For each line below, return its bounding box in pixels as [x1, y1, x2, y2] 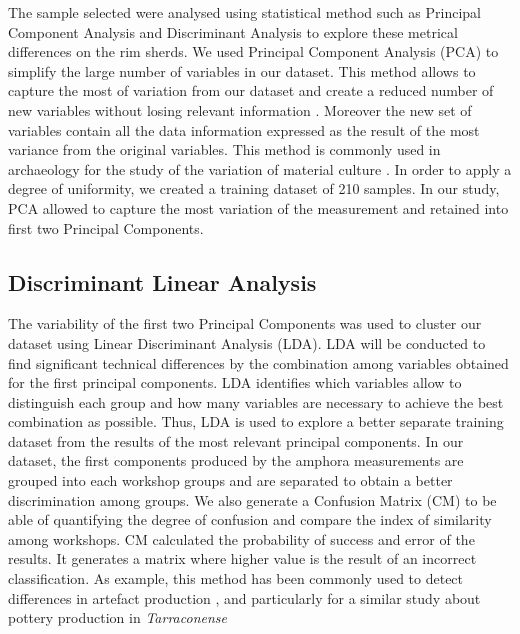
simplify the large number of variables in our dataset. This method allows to [8, 60, 476, 81]
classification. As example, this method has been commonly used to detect [8, 568, 464, 589]
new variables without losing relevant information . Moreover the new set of [8, 99, 472, 120]
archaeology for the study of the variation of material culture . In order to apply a [8, 158, 512, 179]
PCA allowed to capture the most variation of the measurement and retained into [8, 197, 509, 218]
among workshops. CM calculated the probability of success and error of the [8, 528, 475, 549]
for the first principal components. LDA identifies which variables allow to [8, 372, 462, 393]
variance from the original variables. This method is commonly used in [8, 139, 441, 160]
